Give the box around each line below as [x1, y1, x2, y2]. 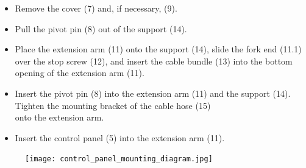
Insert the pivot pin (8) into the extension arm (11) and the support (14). [15, 86, 291, 99]
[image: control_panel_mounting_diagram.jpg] [25, 155, 213, 164]
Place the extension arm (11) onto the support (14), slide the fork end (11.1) [15, 43, 302, 55]
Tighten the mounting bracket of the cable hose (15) [15, 99, 211, 111]
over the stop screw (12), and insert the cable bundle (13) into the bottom [15, 54, 293, 67]
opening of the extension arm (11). [15, 66, 144, 79]
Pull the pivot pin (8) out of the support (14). [15, 22, 187, 35]
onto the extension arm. [15, 111, 104, 124]
